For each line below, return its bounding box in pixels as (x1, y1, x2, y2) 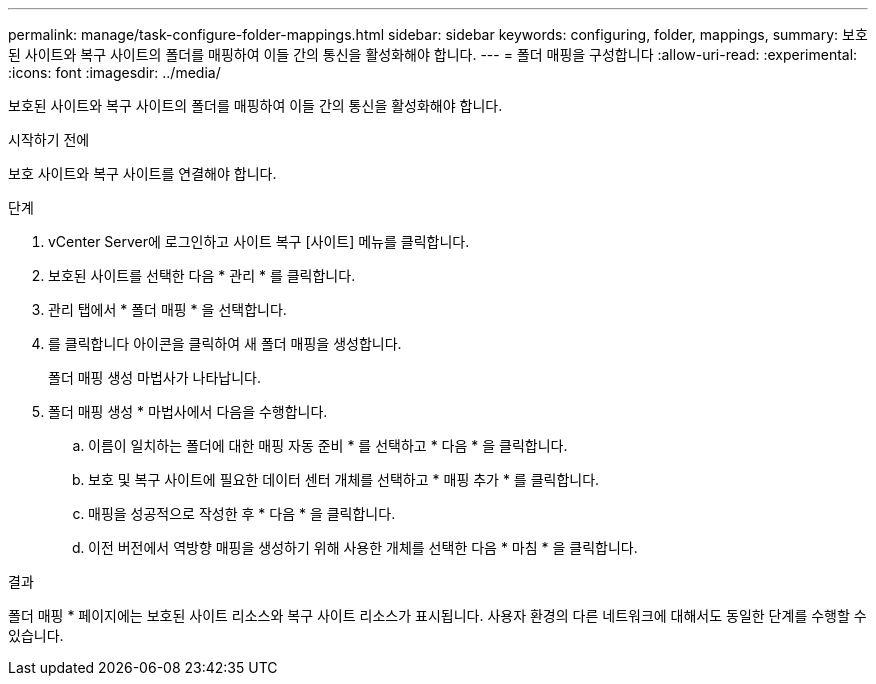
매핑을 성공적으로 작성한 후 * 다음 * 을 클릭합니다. (88, 505, 396, 522)
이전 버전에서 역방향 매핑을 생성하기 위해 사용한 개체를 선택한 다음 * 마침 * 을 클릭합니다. (88, 539, 638, 556)
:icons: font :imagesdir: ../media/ (8, 64, 221, 81)
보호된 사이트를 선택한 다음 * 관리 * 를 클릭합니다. (48, 267, 356, 284)
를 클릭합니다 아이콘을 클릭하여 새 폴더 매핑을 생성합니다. (48, 335, 402, 352)
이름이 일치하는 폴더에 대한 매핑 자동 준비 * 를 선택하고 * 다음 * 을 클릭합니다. (88, 437, 568, 454)
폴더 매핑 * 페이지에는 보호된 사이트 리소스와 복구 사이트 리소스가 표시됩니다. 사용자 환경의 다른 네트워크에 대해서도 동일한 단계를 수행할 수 (8, 607, 867, 624)
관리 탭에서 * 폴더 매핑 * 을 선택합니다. (48, 301, 287, 318)
